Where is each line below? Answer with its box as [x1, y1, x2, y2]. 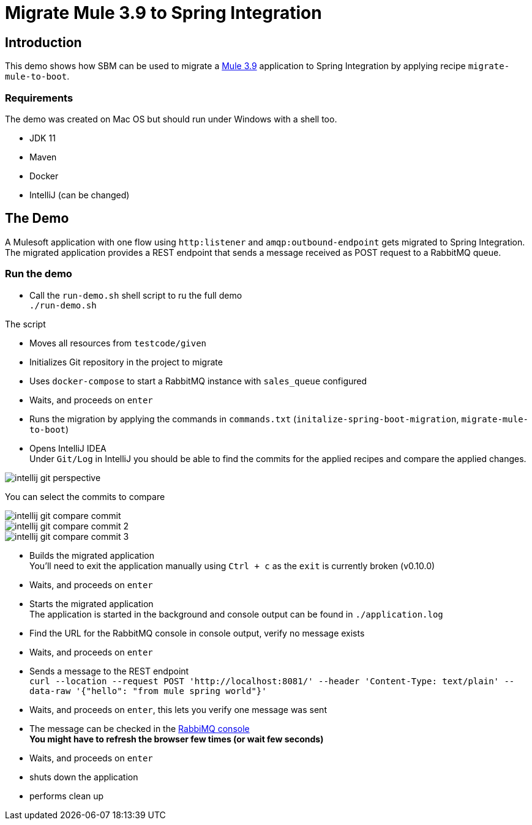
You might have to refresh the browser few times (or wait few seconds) [29, 733, 324, 744]
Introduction [5, 34, 82, 50]
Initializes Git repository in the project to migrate [29, 356, 223, 367]
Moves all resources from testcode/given [29, 337, 207, 348]
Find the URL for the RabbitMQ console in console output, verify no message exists [29, 627, 365, 638]
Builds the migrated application [29, 550, 154, 561]
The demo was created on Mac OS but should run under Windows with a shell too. [5, 113, 337, 124]
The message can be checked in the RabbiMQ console [29, 723, 250, 734]
